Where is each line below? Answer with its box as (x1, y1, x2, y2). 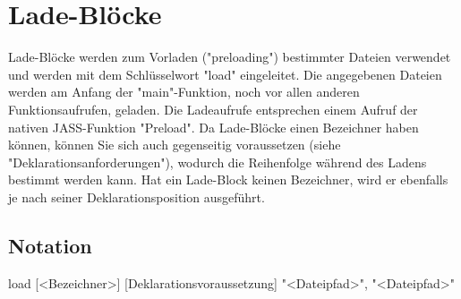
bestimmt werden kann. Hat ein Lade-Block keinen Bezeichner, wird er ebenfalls (8, 170, 448, 189)
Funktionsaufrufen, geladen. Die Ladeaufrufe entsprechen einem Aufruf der (8, 99, 418, 118)
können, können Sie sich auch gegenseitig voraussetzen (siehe (8, 135, 341, 154)
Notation (8, 231, 92, 259)
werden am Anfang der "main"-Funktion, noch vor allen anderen (8, 82, 360, 101)
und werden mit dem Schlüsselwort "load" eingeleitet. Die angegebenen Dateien (8, 64, 442, 83)
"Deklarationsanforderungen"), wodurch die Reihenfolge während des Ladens (8, 152, 427, 171)
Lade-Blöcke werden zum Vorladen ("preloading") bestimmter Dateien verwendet (8, 47, 451, 66)
